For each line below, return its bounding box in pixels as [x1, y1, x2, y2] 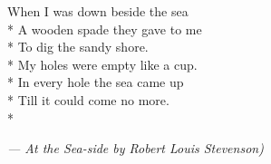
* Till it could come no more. [7, 90, 169, 109]
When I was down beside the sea [7, 2, 189, 20]
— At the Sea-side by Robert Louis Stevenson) [7, 139, 264, 158]
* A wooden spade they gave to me [7, 19, 202, 38]
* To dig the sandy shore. [7, 37, 149, 56]
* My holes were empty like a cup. [7, 54, 198, 73]
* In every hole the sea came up [7, 72, 184, 92]
